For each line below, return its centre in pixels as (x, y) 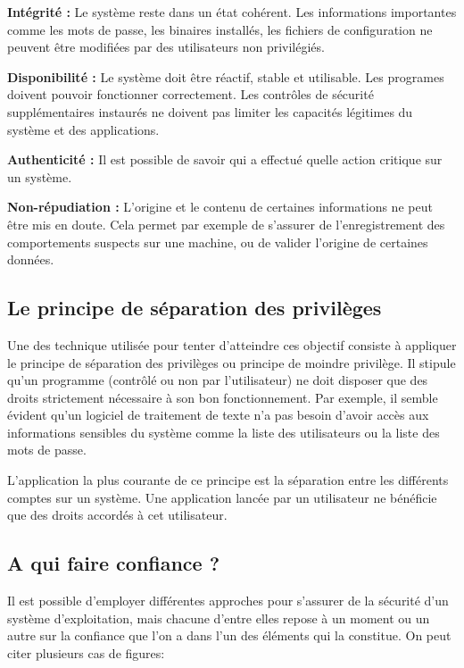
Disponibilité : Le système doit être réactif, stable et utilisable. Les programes (226, 76)
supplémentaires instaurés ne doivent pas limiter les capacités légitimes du (210, 111)
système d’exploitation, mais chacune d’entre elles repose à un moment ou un (219, 618)
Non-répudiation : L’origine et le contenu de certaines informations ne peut (220, 207)
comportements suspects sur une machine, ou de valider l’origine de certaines (218, 242)
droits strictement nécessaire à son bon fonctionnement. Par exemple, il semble (223, 397)
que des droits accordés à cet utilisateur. (117, 515)
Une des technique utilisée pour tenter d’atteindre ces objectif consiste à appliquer (232, 344)
